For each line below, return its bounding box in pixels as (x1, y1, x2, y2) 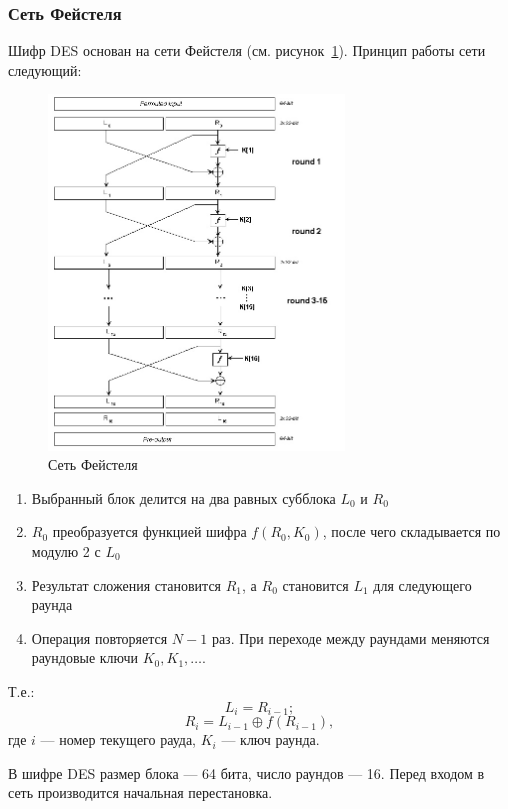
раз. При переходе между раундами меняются (211, 627, 490, 648)
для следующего (373, 574, 472, 595)
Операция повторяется (31, 627, 168, 648)
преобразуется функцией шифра (52, 521, 247, 542)
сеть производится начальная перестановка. (8, 782, 273, 803)
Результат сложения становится (31, 574, 222, 595)
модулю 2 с (31, 541, 101, 562)
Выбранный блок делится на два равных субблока (31, 487, 336, 508)
